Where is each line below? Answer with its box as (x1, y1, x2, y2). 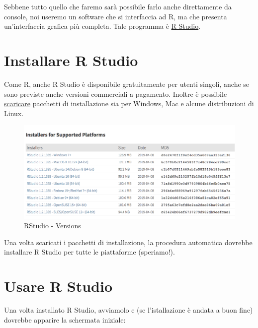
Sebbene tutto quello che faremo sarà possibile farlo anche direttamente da (4, 1, 232, 11)
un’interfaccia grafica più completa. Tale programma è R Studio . (4, 21, 201, 31)
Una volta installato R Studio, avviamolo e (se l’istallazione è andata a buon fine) (4, 305, 253, 315)
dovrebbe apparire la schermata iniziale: (4, 314, 126, 325)
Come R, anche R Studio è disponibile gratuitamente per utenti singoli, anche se (4, 78, 250, 89)
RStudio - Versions (24, 220, 81, 231)
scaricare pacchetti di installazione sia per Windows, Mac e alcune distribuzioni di (4, 98, 254, 109)
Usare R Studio (4, 276, 113, 296)
